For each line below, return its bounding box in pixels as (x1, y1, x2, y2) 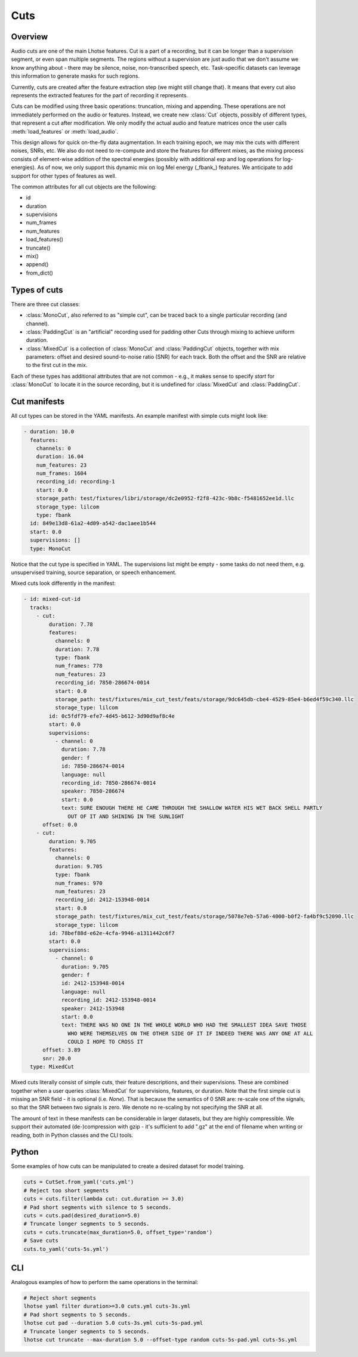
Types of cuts (11, 285, 63, 295)
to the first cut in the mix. (26, 362, 88, 369)
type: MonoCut (30, 545, 72, 552)
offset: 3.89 (42, 1047, 81, 1053)
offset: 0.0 (42, 821, 78, 828)
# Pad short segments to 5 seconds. (23, 1311, 131, 1318)
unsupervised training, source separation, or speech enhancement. (11, 569, 177, 576)
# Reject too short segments (23, 1187, 109, 1193)
